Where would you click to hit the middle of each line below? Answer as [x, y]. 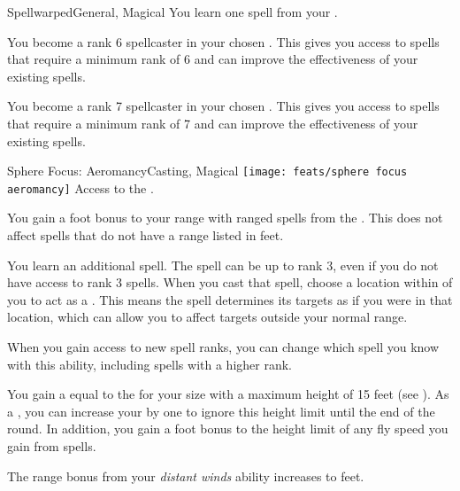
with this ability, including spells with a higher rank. [149, 364]
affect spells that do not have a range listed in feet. [146, 235]
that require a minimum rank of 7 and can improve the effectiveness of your [213, 123]
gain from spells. [52, 446]
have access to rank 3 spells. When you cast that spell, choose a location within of [230, 282]
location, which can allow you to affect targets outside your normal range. [207, 317]
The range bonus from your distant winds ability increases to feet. [186, 475]
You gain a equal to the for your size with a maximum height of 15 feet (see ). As [228, 394]
